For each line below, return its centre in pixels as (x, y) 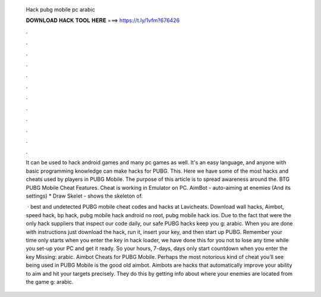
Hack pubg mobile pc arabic (60, 10)
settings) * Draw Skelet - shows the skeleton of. (84, 196)
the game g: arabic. (50, 282)
